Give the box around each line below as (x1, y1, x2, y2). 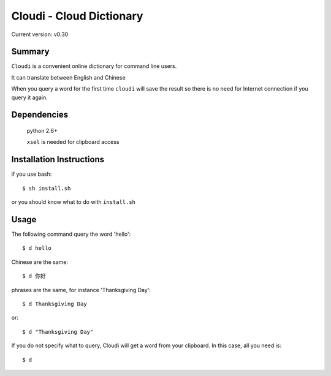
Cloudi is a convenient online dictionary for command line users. (11, 62, 177, 70)
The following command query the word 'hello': (11, 230, 131, 238)
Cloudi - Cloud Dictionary (11, 9, 143, 23)
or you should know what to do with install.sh (11, 198, 136, 206)
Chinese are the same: (11, 258, 69, 266)
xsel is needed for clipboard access (26, 138, 120, 146)
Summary (11, 47, 50, 57)
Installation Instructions (11, 154, 105, 165)
